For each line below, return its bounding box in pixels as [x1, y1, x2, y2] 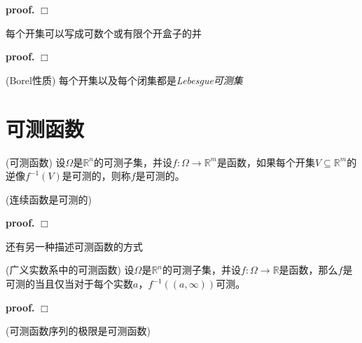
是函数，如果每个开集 [217, 154, 315, 169]
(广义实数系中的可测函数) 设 [6, 262, 134, 277]
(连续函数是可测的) [6, 191, 92, 206]
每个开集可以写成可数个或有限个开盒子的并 [6, 25, 202, 40]
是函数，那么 [279, 262, 338, 277]
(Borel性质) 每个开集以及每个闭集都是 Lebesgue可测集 [6, 72, 243, 87]
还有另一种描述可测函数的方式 [6, 238, 143, 253]
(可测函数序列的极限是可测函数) [6, 323, 151, 338]
